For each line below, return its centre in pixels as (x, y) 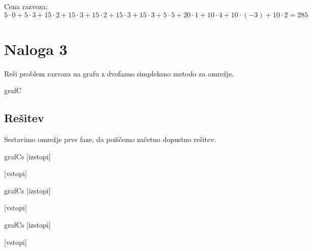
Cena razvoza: (26, 6)
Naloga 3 (36, 49)
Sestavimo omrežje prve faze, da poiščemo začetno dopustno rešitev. (110, 139)
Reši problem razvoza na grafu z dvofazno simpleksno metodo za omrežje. (119, 73)
